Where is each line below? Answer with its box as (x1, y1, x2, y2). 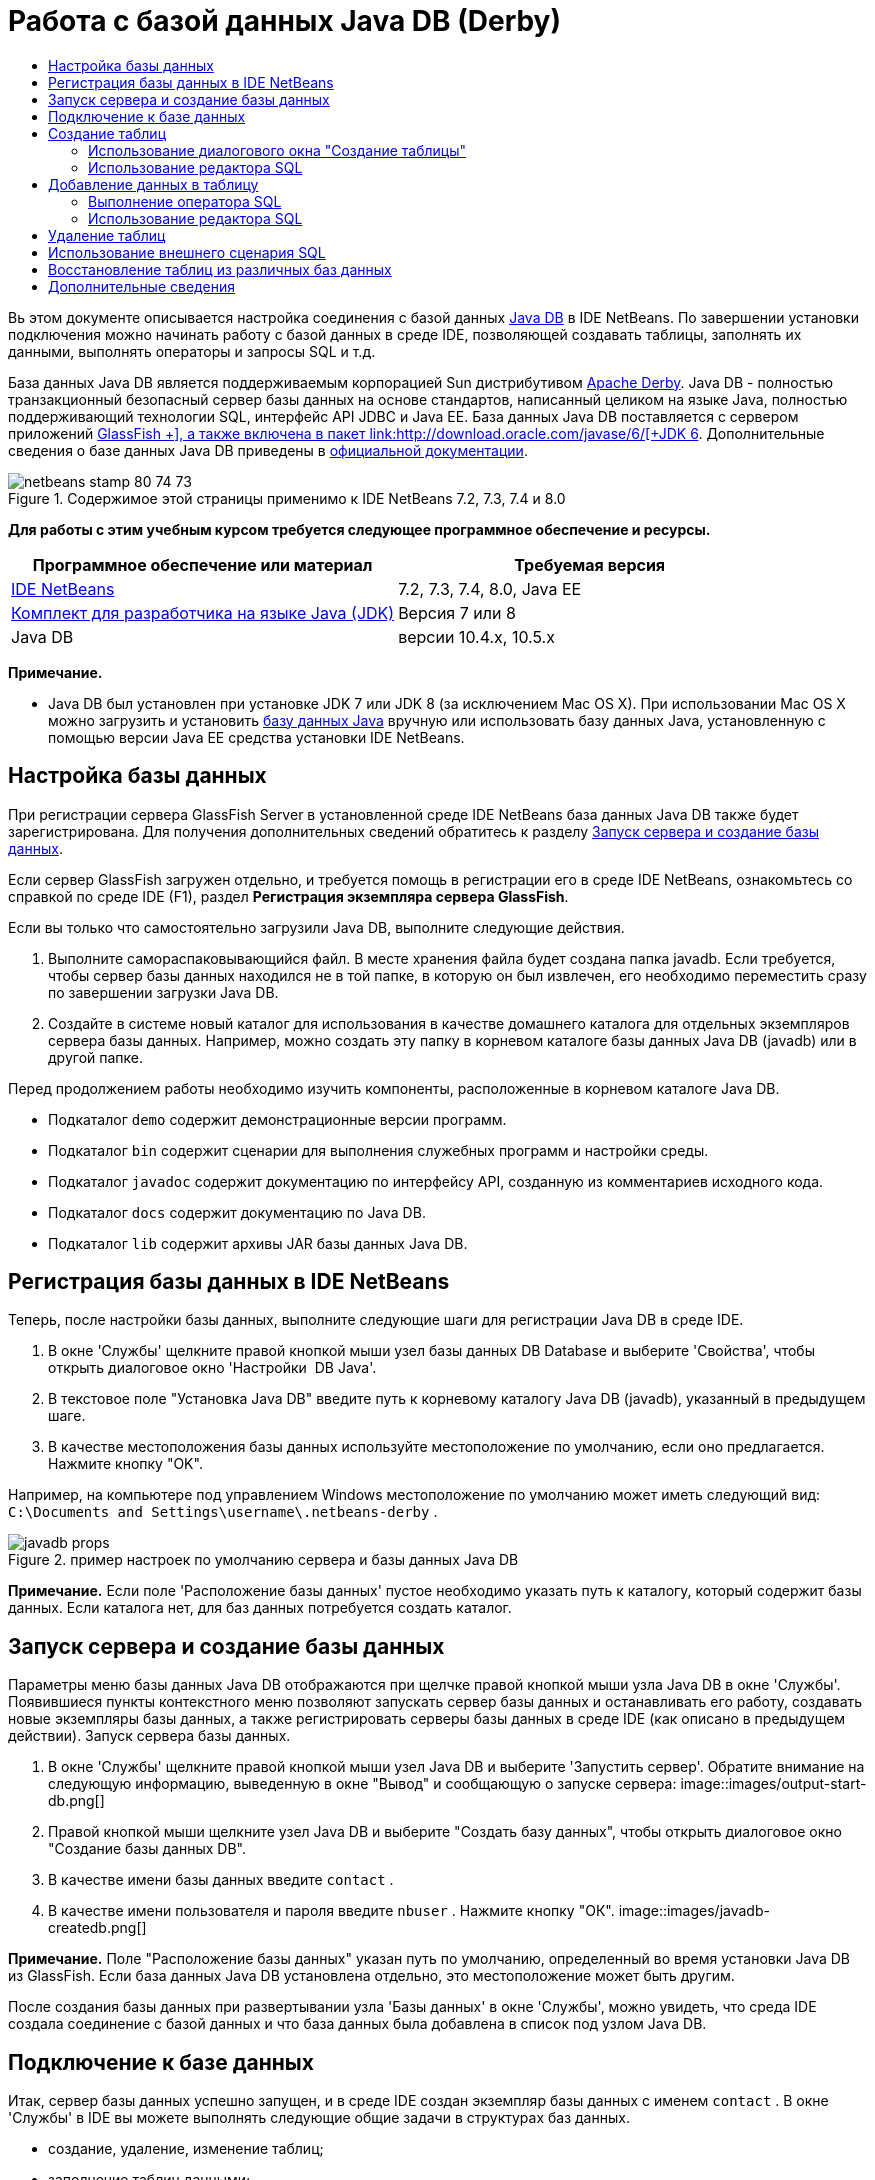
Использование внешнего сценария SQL (48, 243, 326, 261)
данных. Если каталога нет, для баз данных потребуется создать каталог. (8, 1599, 512, 1617)
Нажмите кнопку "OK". (48, 1455, 203, 1473)
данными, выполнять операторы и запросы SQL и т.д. (8, 342, 376, 360)
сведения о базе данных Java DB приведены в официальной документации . (8, 441, 528, 459)
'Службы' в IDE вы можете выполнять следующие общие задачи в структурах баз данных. (8, 2109, 630, 2127)
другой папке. (48, 1048, 144, 1066)
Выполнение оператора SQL (88, 192, 282, 210)
